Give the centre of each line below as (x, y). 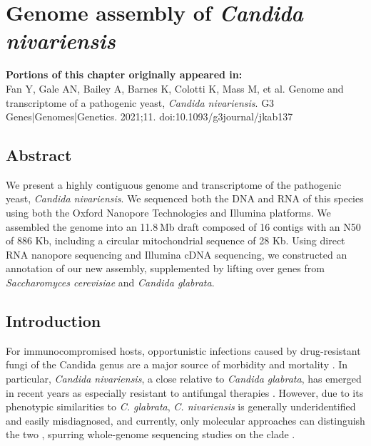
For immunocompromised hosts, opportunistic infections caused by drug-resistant (183, 350)
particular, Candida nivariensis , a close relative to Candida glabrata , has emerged (184, 379)
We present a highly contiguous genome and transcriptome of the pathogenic (174, 184)
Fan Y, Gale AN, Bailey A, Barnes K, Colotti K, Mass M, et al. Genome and (175, 88)
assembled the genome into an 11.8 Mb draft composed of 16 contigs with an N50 (183, 226)
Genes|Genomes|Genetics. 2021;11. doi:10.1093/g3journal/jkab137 (149, 116)
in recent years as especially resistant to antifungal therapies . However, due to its (185, 392)
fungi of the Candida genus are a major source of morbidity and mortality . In (177, 364)
